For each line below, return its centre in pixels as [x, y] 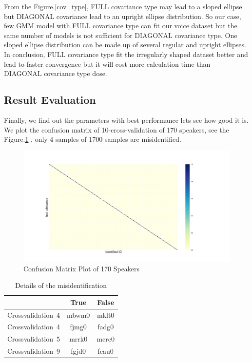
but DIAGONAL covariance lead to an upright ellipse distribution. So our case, [123, 16]
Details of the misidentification [61, 285]
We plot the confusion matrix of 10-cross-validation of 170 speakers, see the [116, 129]
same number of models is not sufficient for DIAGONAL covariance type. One [121, 35]
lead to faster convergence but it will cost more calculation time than [107, 64]
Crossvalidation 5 [34, 339]
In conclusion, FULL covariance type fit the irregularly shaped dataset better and [126, 54]
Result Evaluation [50, 100]
